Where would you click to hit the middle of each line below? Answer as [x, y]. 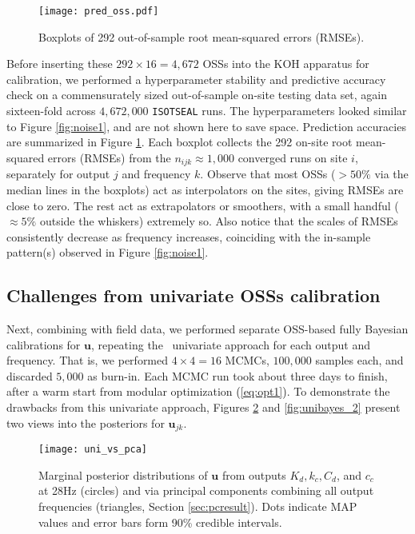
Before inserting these [60, 64]
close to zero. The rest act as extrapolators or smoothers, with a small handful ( [203, 205]
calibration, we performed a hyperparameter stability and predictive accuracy [196, 79]
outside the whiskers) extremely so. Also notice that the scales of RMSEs [219, 221]
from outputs [254, 474]
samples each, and [359, 360]
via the [391, 174]
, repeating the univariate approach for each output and [231, 344]
